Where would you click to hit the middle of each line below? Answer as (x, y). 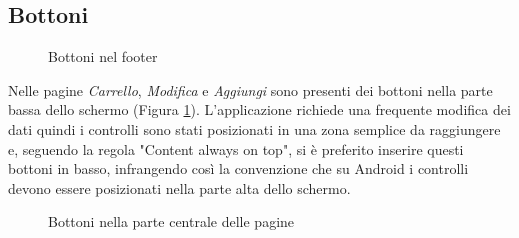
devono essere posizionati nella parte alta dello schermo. (179, 187)
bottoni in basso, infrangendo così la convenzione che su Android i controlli (238, 168)
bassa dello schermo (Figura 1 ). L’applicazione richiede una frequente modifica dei (259, 109)
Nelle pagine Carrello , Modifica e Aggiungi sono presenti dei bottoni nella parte (250, 89)
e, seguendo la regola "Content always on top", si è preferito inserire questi (236, 148)
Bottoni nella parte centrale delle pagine (171, 221)
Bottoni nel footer (103, 56)
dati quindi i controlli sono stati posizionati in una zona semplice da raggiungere (254, 128)
